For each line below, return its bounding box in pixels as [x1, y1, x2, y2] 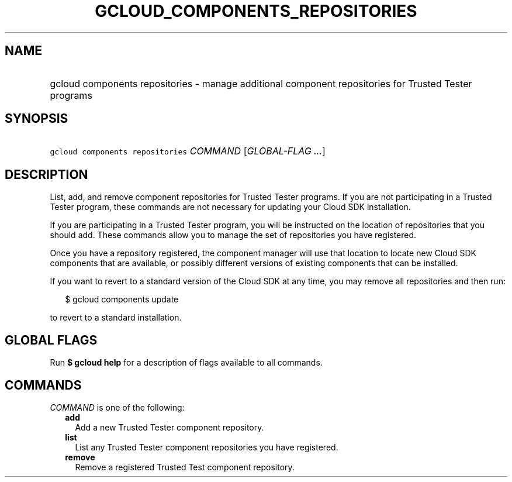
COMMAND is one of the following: [50, 402, 185, 412]
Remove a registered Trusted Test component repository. [75, 462, 295, 472]
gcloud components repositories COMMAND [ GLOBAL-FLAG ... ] [50, 145, 326, 157]
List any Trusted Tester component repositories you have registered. [75, 442, 338, 452]
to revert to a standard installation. [50, 312, 182, 323]
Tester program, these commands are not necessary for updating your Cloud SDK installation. [50, 202, 411, 212]
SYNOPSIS [5, 111, 68, 126]
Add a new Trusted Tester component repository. [75, 422, 264, 432]
